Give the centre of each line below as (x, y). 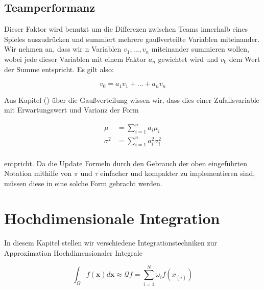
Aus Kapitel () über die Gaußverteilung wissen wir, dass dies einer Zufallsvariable (132, 99)
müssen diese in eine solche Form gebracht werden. (83, 183)
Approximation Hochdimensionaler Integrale (73, 253)
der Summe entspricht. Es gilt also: (59, 69)
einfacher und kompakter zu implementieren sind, (178, 173)
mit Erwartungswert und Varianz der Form (71, 110)
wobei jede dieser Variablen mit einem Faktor (75, 59)
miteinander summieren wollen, (200, 49)
